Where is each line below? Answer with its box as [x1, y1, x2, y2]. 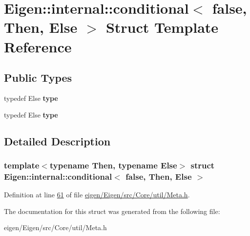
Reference [4, 36, 72, 56]
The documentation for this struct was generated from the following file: [4, 206, 220, 216]
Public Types [4, 70, 72, 85]
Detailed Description [4, 133, 111, 148]
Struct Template [105, 17, 219, 37]
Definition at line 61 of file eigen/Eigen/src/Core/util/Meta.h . [4, 189, 190, 200]
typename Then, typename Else [49, 159, 177, 171]
